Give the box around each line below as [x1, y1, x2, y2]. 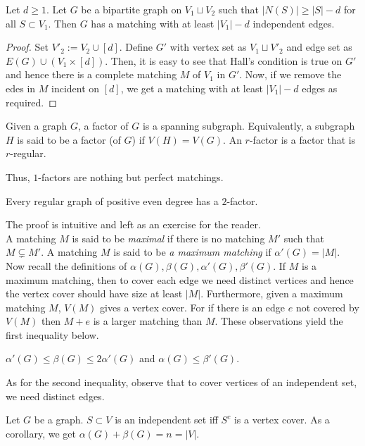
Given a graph [6, 118, 68, 133]
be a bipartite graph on [81, 2, 182, 16]
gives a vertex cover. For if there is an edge [100, 299, 286, 314]
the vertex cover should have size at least [6, 286, 183, 301]
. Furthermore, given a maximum [200, 286, 343, 301]
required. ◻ [6, 94, 57, 109]
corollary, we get [6, 426, 77, 440]
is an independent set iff [115, 412, 218, 427]
